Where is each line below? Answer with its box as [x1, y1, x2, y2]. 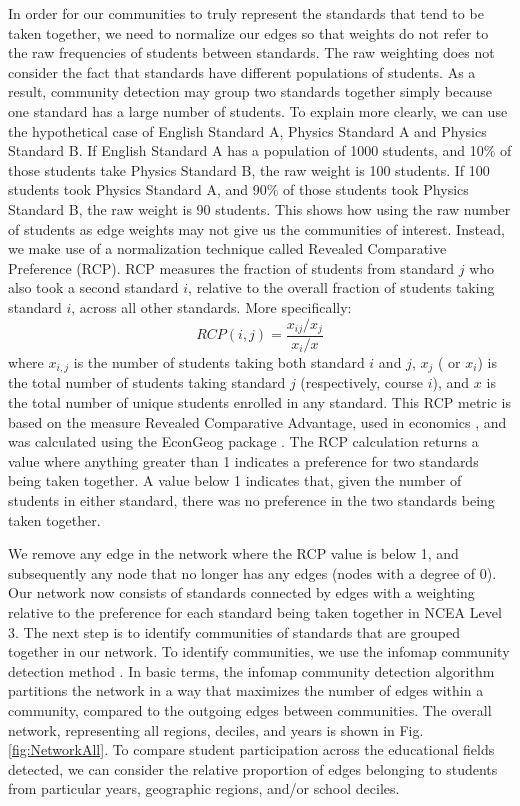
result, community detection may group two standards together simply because [8, 81, 492, 102]
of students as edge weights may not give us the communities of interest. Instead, [8, 218, 505, 239]
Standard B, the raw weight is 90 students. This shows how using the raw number [8, 198, 511, 219]
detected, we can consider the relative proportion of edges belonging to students [8, 758, 498, 779]
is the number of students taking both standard [73, 351, 365, 372]
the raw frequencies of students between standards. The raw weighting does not [8, 42, 495, 63]
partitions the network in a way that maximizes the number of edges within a [8, 680, 484, 701]
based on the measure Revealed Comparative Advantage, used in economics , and [8, 411, 507, 432]
